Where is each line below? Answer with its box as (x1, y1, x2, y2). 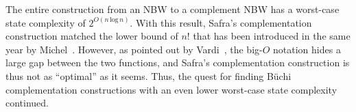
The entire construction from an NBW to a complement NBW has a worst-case (5, 2, 340, 16)
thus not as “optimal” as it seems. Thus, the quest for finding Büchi (5, 68, 292, 83)
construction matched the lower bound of (5, 29, 178, 43)
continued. (5, 96, 49, 110)
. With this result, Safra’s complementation (130, 15, 312, 29)
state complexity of (5, 15, 86, 29)
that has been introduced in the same (193, 29, 351, 43)
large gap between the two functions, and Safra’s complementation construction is (5, 55, 350, 70)
